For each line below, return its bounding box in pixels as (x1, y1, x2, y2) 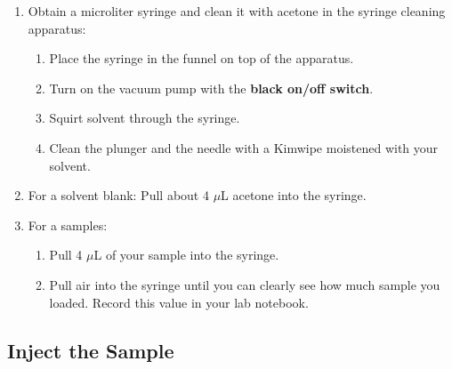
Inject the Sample (7, 336, 174, 364)
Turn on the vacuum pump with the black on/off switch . (49, 78, 374, 97)
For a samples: (28, 215, 108, 234)
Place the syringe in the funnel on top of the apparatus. (49, 49, 354, 68)
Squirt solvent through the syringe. (49, 108, 240, 127)
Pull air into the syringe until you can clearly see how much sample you (49, 275, 440, 293)
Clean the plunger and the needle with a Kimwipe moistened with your (49, 138, 439, 156)
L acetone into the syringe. (221, 186, 367, 205)
